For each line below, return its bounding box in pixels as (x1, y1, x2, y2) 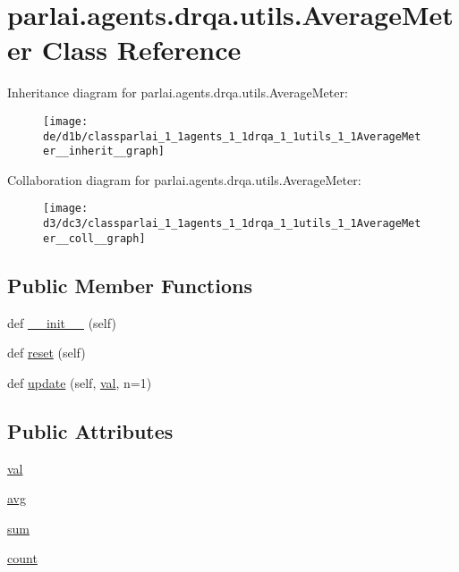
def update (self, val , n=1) (7, 373, 152, 391)
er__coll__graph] (43, 231, 146, 245)
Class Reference (41, 31, 242, 68)
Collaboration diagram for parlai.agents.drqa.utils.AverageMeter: (7, 170, 361, 189)
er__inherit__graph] (43, 145, 166, 158)
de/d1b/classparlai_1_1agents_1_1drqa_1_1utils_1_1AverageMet (43, 130, 421, 143)
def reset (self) (7, 343, 86, 362)
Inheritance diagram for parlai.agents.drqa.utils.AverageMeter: (7, 83, 348, 102)
